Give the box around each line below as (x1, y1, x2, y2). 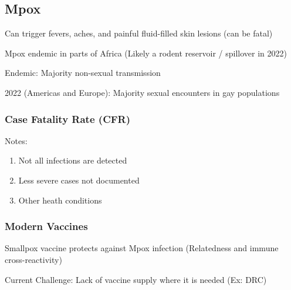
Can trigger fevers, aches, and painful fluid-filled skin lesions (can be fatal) (5, 27, 273, 39)
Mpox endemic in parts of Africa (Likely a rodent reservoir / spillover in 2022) (5, 46, 287, 59)
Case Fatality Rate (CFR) (5, 111, 130, 126)
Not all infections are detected (18, 154, 127, 166)
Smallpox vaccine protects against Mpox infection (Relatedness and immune (5, 242, 279, 254)
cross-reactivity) (5, 253, 62, 265)
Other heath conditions (18, 194, 102, 206)
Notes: (5, 134, 28, 146)
